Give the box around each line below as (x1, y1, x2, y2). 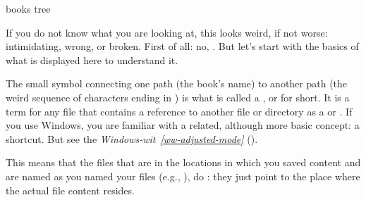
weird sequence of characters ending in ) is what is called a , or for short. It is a (6, 89, 350, 104)
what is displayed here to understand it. (6, 52, 178, 67)
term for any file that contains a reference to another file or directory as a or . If (6, 104, 353, 118)
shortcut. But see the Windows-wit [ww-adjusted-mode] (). (6, 131, 258, 146)
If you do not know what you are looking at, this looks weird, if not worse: (6, 25, 328, 39)
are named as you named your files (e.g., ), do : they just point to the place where (6, 168, 360, 183)
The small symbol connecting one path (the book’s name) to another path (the (6, 76, 348, 91)
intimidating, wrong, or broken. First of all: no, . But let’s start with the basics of (6, 39, 359, 54)
